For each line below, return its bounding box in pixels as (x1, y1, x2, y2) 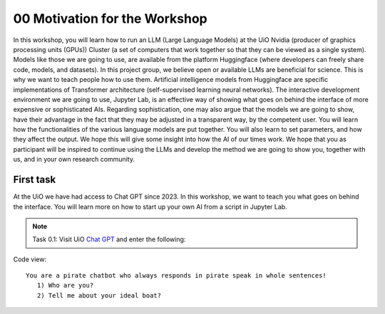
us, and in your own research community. (13, 155, 135, 164)
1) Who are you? (36, 281, 94, 290)
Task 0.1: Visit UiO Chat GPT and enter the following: (32, 235, 186, 244)
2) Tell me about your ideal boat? (36, 291, 162, 299)
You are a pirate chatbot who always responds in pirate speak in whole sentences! (26, 271, 327, 280)
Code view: (13, 255, 46, 263)
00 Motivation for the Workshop (13, 11, 207, 26)
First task (13, 174, 56, 186)
